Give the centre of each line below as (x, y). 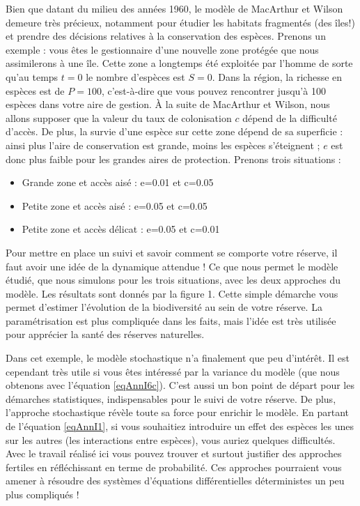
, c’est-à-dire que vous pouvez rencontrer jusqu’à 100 (213, 90)
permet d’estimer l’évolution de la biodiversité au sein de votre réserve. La (164, 307)
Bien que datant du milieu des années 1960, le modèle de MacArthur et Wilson (174, 8)
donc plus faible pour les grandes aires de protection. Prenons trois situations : (173, 159)
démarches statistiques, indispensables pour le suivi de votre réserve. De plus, (171, 398)
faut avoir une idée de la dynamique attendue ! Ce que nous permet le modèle (172, 266)
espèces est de (35, 90)
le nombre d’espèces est (135, 76)
